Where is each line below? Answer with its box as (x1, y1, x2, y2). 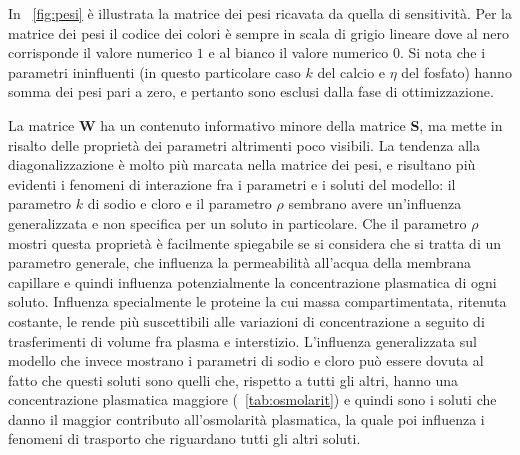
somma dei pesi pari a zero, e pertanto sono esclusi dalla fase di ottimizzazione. (8, 81, 494, 102)
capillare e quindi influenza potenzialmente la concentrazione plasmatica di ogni (8, 271, 497, 292)
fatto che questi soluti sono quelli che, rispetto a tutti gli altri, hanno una (8, 369, 458, 390)
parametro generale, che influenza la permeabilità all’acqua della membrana (8, 252, 471, 273)
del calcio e (317, 61, 386, 82)
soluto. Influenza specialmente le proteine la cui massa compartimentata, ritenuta (8, 291, 507, 312)
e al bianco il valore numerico (208, 42, 389, 63)
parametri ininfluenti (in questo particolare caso (8, 61, 301, 82)
